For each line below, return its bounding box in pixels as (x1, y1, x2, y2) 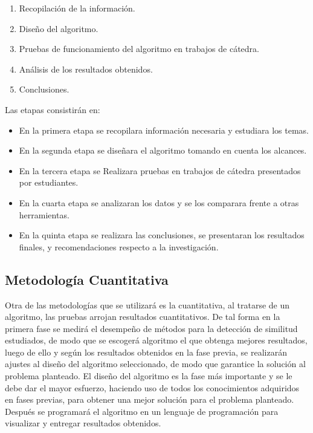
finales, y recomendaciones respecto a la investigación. (19, 240, 219, 253)
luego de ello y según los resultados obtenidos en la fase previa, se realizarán (5, 345, 287, 358)
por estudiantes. (19, 176, 79, 189)
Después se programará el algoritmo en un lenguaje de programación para (5, 405, 279, 417)
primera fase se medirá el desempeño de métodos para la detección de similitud (5, 322, 298, 334)
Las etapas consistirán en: (5, 103, 100, 116)
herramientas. (19, 208, 69, 221)
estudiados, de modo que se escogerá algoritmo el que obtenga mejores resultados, (5, 334, 308, 347)
